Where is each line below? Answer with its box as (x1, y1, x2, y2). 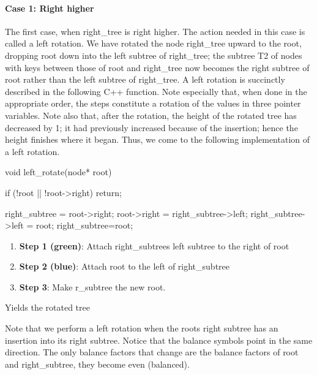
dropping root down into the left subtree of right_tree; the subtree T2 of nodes (5, 48, 302, 61)
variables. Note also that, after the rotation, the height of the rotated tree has (5, 108, 297, 121)
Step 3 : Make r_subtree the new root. (19, 280, 166, 293)
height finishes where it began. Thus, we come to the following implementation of (5, 133, 310, 146)
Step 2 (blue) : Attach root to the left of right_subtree (19, 260, 230, 273)
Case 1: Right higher (5, 1, 94, 14)
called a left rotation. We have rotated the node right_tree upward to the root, (5, 37, 302, 50)
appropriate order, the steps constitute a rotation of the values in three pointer (5, 97, 301, 110)
